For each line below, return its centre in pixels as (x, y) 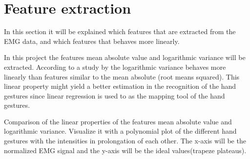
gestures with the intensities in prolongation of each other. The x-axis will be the (125, 141)
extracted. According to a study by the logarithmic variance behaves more (115, 67)
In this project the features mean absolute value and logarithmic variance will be (125, 57)
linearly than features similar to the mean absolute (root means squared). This (122, 76)
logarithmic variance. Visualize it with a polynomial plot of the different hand (120, 131)
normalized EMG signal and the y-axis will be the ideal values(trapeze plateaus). (125, 150)
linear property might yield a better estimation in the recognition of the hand (120, 86)
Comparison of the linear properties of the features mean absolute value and (118, 121)
